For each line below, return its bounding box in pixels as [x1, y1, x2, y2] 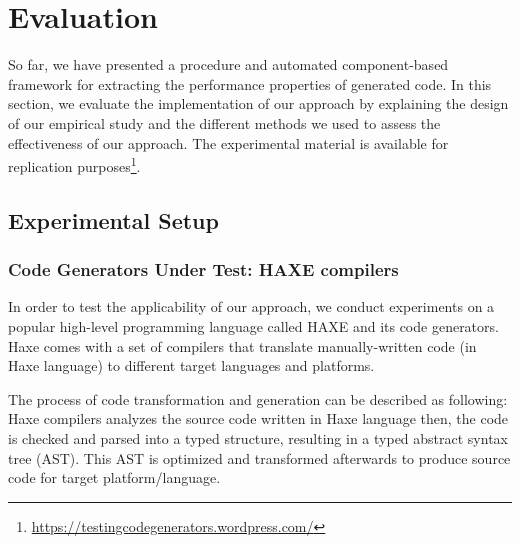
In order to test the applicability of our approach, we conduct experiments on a [8, 296, 495, 317]
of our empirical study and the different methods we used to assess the [8, 112, 441, 133]
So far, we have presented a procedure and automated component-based [8, 54, 449, 75]
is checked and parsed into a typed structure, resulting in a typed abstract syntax [8, 427, 508, 448]
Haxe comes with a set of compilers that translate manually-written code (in [8, 335, 477, 356]
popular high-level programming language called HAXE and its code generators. [8, 315, 499, 336]
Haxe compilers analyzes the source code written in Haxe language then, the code [8, 408, 509, 429]
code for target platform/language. [8, 467, 221, 488]
